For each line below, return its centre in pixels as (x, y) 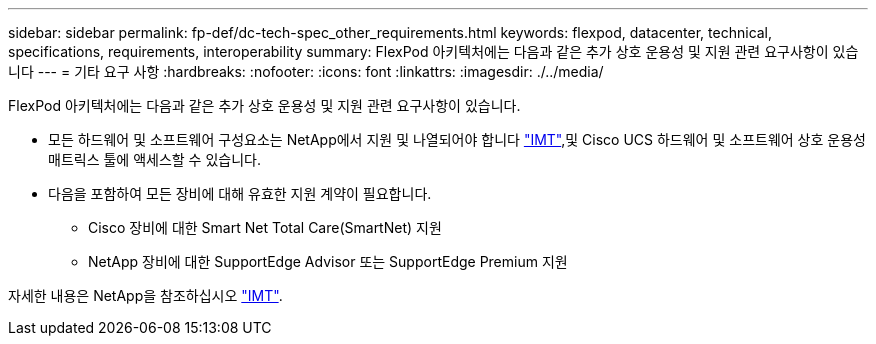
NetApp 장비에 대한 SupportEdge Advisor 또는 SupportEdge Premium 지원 (328, 261)
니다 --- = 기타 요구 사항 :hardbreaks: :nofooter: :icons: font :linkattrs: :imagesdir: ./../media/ (306, 71)
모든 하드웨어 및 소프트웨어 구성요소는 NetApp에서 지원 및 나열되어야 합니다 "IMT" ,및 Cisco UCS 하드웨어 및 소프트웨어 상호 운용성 (457, 139)
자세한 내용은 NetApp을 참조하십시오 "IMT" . (145, 295)
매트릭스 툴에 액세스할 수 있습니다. (154, 159)
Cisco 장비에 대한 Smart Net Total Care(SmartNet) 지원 (265, 227)
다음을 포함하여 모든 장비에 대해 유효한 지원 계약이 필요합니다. (240, 193)
